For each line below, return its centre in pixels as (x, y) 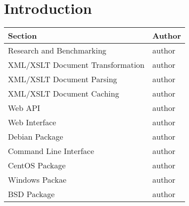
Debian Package (36, 137)
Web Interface (32, 122)
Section (23, 36)
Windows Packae (37, 180)
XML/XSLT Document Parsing (63, 79)
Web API (24, 108)
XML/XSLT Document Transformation (76, 65)
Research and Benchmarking (57, 51)
